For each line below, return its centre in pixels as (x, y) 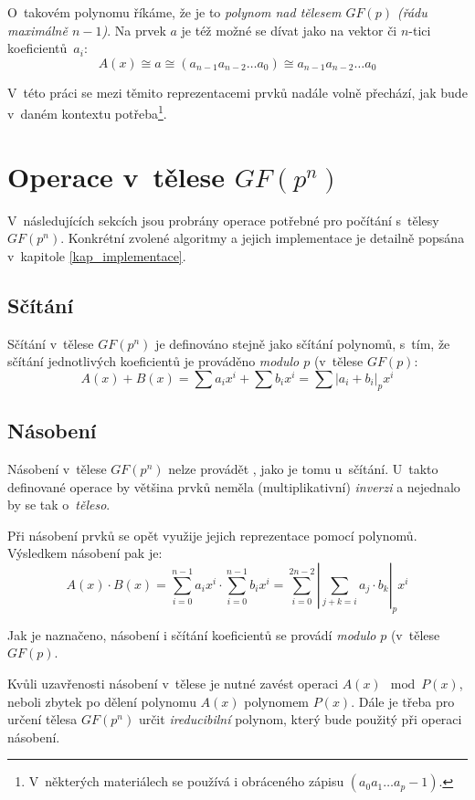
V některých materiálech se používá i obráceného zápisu (186, 781)
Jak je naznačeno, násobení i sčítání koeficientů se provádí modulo (192, 634)
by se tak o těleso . (59, 505)
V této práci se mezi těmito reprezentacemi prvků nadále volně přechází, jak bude (237, 92)
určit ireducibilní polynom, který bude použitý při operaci (300, 719)
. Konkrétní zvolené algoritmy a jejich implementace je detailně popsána (263, 238)
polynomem (277, 701)
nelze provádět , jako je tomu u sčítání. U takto (303, 468)
